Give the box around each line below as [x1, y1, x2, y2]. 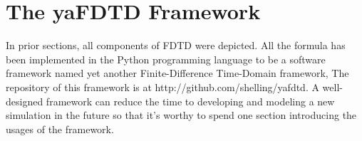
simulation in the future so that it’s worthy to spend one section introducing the [6, 108, 357, 122]
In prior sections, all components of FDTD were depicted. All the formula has [6, 38, 346, 53]
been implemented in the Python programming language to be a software [6, 51, 326, 66]
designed [6, 93, 43, 108]
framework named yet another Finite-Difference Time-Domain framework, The [6, 66, 349, 80]
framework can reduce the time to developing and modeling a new [46, 93, 335, 108]
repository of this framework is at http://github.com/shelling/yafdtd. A [6, 79, 319, 94]
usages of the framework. [6, 121, 114, 136]
